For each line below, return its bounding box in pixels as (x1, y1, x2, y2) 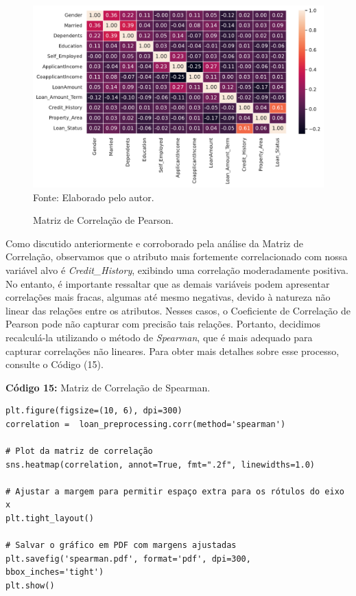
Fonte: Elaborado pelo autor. (33, 190, 154, 204)
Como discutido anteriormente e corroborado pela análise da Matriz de (5, 236, 303, 250)
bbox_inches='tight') (5, 567, 104, 577)
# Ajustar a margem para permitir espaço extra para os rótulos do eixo (5, 486, 344, 496)
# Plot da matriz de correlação (5, 446, 153, 457)
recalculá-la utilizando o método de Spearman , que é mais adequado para (5, 330, 313, 344)
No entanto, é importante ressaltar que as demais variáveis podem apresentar (5, 276, 330, 290)
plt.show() (5, 581, 55, 591)
